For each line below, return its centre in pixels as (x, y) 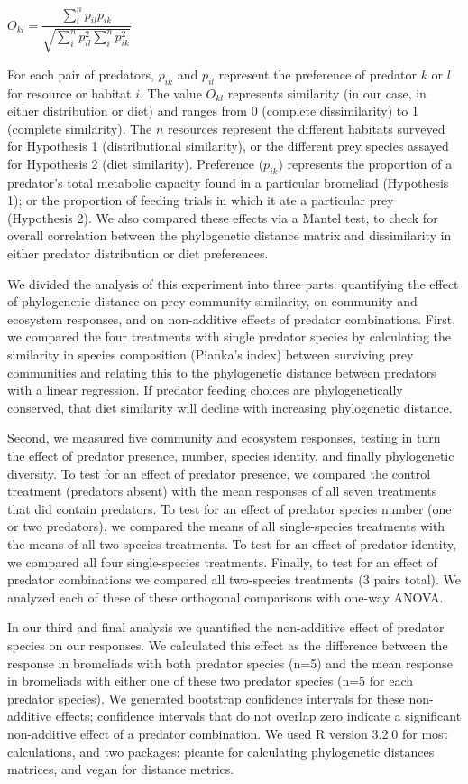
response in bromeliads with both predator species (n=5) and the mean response (230, 663)
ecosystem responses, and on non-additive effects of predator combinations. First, (232, 318)
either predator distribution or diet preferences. (138, 253)
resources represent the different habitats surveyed (307, 128)
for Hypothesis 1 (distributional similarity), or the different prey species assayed (228, 146)
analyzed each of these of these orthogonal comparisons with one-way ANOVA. (225, 597)
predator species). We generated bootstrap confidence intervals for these (206, 698)
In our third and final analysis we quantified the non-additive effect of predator (226, 627)
